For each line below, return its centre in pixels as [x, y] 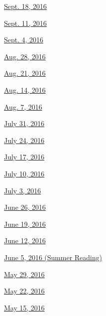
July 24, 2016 [24, 140]
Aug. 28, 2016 [25, 56]
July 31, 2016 [24, 123]
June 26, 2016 [25, 207]
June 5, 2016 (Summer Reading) [53, 257]
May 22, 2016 [25, 291]
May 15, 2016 [25, 307]
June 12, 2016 [25, 240]
